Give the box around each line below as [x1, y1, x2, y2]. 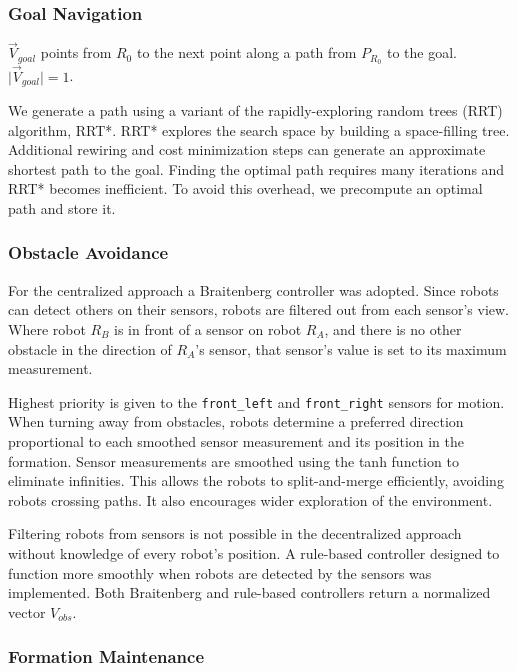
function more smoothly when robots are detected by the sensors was [8, 562, 432, 583]
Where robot [8, 318, 86, 339]
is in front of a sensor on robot [114, 318, 302, 339]
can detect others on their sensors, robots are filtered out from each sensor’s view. [8, 299, 509, 320]
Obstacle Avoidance [8, 240, 169, 265]
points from [40, 42, 112, 63]
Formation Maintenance [8, 644, 205, 669]
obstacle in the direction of [8, 338, 172, 359]
